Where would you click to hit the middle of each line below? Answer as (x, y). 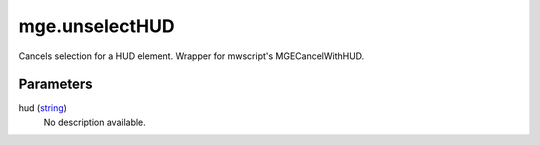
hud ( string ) (42, 108)
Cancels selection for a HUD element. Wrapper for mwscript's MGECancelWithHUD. (191, 56)
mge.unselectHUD (96, 26)
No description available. (95, 122)
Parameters (55, 84)
